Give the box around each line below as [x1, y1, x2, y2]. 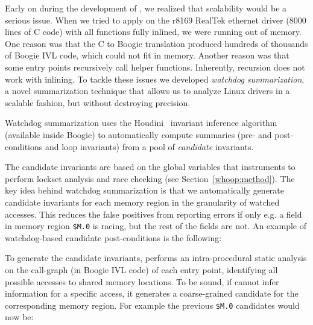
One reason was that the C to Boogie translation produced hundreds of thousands [5, 37, 308, 49]
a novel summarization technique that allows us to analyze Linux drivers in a [5, 84, 290, 97]
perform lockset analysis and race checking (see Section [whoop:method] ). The [5, 172, 295, 185]
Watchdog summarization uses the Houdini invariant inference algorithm [5, 116, 277, 129]
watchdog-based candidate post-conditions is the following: [5, 231, 222, 244]
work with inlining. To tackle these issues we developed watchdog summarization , [5, 72, 305, 85]
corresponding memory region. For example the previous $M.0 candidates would [5, 298, 300, 311]
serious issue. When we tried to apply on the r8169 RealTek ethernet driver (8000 [5, 13, 306, 26]
